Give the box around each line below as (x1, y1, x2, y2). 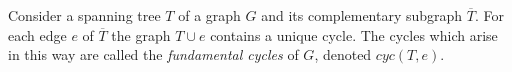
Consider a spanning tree (8, 5, 161, 25)
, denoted (314, 44, 372, 65)
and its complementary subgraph (261, 5, 463, 25)
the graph (111, 24, 171, 45)
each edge (8, 24, 67, 45)
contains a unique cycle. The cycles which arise (210, 24, 498, 45)
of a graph (178, 5, 241, 25)
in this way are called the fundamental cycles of (8, 44, 299, 65)
